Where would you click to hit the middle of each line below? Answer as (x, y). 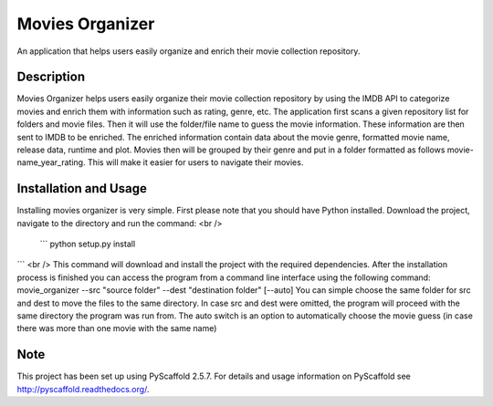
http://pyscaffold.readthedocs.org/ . (83, 389)
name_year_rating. (51, 162)
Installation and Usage (82, 188)
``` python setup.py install (88, 244)
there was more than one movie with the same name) (117, 328)
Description (51, 77)
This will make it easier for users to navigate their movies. (195, 162)
